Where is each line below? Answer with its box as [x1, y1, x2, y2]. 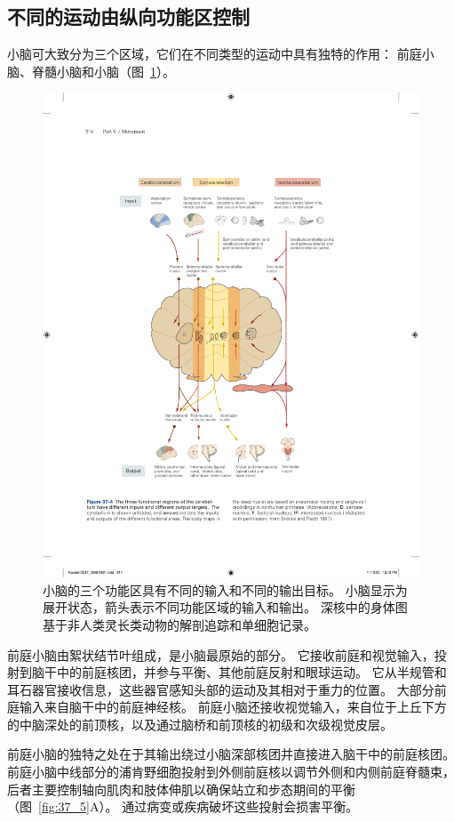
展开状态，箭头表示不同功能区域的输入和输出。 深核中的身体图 [43, 598, 408, 616]
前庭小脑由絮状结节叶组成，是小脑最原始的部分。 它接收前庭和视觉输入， [7, 645, 434, 664]
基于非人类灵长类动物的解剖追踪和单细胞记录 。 [43, 615, 316, 633]
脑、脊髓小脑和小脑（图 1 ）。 [7, 61, 175, 80]
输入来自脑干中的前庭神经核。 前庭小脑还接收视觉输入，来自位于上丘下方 [19, 697, 447, 716]
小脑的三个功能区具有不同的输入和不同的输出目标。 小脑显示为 [43, 580, 408, 599]
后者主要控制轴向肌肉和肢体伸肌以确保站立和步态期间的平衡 [7, 779, 355, 798]
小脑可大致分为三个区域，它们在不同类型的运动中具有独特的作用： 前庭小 [7, 44, 434, 63]
